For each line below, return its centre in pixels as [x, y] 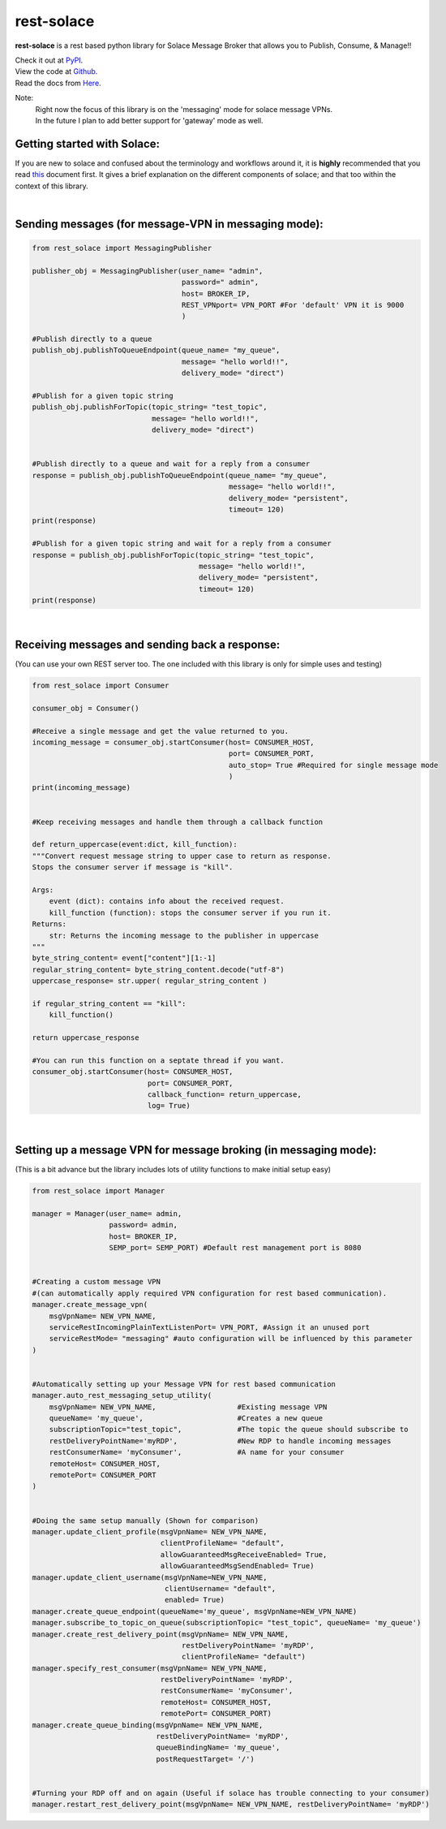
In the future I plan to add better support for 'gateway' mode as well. [149, 120]
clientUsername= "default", [220, 1588]
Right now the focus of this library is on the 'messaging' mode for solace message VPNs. [184, 109]
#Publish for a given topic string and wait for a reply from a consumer [182, 544]
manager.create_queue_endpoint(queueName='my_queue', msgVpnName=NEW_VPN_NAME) [195, 1611]
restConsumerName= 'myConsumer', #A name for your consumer [197, 1452]
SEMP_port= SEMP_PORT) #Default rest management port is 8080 [235, 1248]
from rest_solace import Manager [99, 1191]
